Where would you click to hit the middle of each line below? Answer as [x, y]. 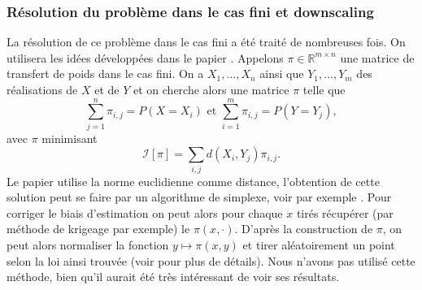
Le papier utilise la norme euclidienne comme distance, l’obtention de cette [193, 181]
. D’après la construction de [304, 229]
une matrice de [377, 57]
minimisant [70, 138]
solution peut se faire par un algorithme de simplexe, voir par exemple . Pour [199, 197]
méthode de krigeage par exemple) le [98, 229]
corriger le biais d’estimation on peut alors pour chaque [145, 212]
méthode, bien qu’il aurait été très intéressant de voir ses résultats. [173, 277]
